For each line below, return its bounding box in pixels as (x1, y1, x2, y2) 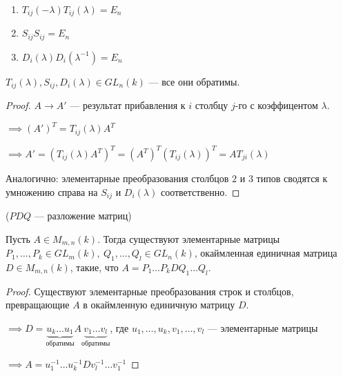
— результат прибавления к (70, 97, 186, 112)
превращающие (6, 297, 70, 312)
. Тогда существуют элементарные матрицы (97, 231, 280, 246)
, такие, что (70, 259, 119, 274)
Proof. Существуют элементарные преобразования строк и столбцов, (6, 284, 294, 298)
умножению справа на (6, 184, 98, 199)
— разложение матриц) (34, 208, 132, 223)
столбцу (195, 97, 228, 112)
